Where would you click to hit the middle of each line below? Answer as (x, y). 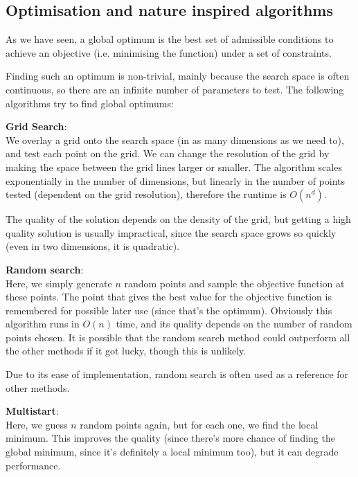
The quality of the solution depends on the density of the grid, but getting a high (178, 219)
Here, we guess (37, 424)
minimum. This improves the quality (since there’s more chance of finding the (171, 438)
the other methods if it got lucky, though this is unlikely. (126, 351)
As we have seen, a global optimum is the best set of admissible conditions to (170, 39)
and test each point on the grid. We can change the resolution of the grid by (168, 153)
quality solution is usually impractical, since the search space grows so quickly (171, 232)
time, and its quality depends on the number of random (234, 324)
